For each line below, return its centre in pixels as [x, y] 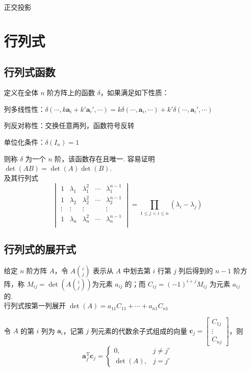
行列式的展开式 [40, 249]
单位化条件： [25, 142]
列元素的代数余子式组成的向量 [139, 331]
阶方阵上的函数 [71, 93]
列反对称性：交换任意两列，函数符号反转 [69, 125]
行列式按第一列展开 [35, 305]
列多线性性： [25, 109]
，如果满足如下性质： [135, 93]
